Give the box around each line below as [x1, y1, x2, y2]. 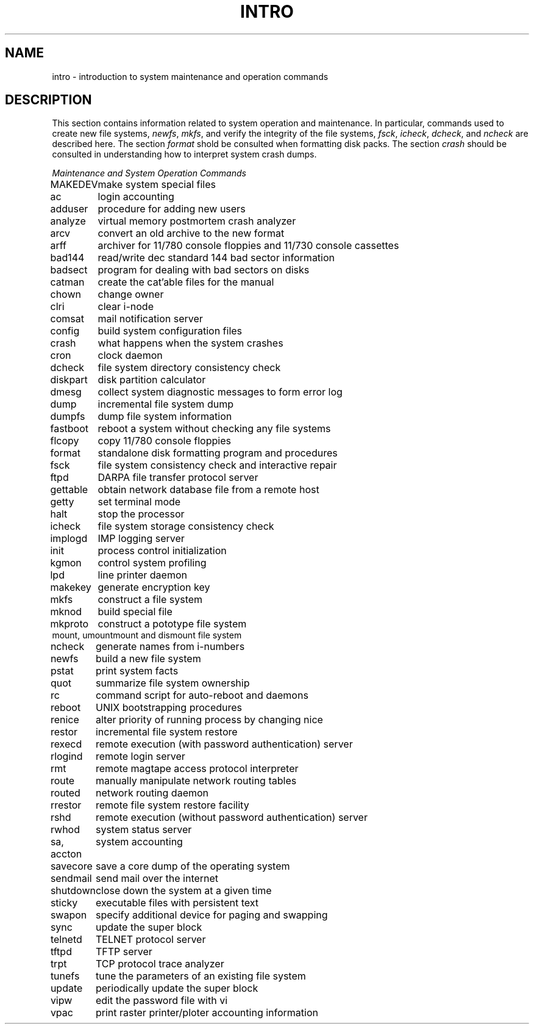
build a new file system [95, 652, 201, 665]
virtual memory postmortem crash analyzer [98, 215, 296, 228]
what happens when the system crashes [98, 337, 283, 350]
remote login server [95, 750, 185, 763]
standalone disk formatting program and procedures [98, 447, 338, 460]
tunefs [50, 970, 80, 983]
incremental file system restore [95, 726, 238, 738]
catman [50, 276, 85, 289]
